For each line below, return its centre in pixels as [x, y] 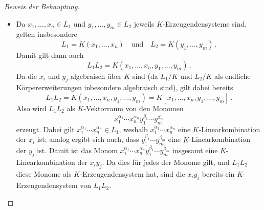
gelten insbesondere [47, 34]
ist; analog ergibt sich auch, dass [88, 139]
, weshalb [133, 129]
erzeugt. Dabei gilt [45, 129]
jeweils [144, 23]
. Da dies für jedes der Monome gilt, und [166, 162]
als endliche [233, 76]
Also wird [31, 108]
